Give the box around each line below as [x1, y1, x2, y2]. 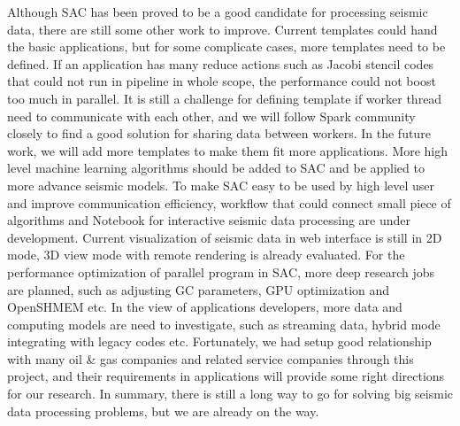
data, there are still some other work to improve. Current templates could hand [7, 19, 438, 38]
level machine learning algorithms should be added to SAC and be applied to [7, 159, 425, 177]
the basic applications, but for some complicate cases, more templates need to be [7, 37, 446, 56]
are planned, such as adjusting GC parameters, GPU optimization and [7, 280, 390, 298]
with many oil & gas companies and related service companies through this [7, 349, 414, 368]
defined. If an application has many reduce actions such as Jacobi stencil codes [7, 54, 434, 73]
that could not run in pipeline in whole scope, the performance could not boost [7, 72, 436, 90]
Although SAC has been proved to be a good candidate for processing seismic [7, 3, 428, 20]
